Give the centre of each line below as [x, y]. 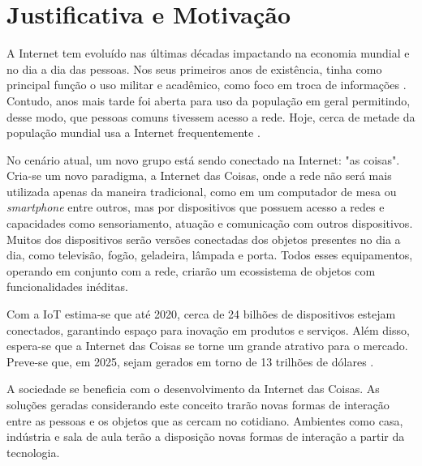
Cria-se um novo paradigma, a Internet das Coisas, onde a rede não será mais [199, 175]
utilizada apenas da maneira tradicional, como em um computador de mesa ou [202, 191]
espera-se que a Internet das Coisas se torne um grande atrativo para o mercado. [207, 346]
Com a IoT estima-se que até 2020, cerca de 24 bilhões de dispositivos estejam [201, 314]
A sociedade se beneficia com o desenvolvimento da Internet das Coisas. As [193, 389]
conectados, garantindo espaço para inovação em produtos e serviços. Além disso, [208, 329]
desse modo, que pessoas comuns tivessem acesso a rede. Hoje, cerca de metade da [211, 116]
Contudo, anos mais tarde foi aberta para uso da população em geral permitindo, [209, 100]
